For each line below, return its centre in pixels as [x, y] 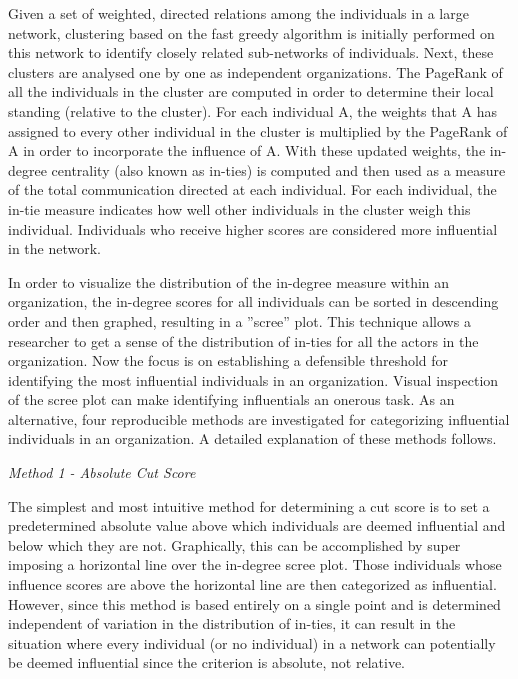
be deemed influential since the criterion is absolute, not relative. [207, 662]
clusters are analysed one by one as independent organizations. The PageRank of [255, 71]
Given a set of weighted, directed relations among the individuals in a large [238, 13]
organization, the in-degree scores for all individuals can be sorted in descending [253, 301]
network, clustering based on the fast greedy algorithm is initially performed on [251, 32]
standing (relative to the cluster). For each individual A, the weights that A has [253, 110]
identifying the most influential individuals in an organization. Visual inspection [253, 379]
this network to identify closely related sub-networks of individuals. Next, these [251, 52]
